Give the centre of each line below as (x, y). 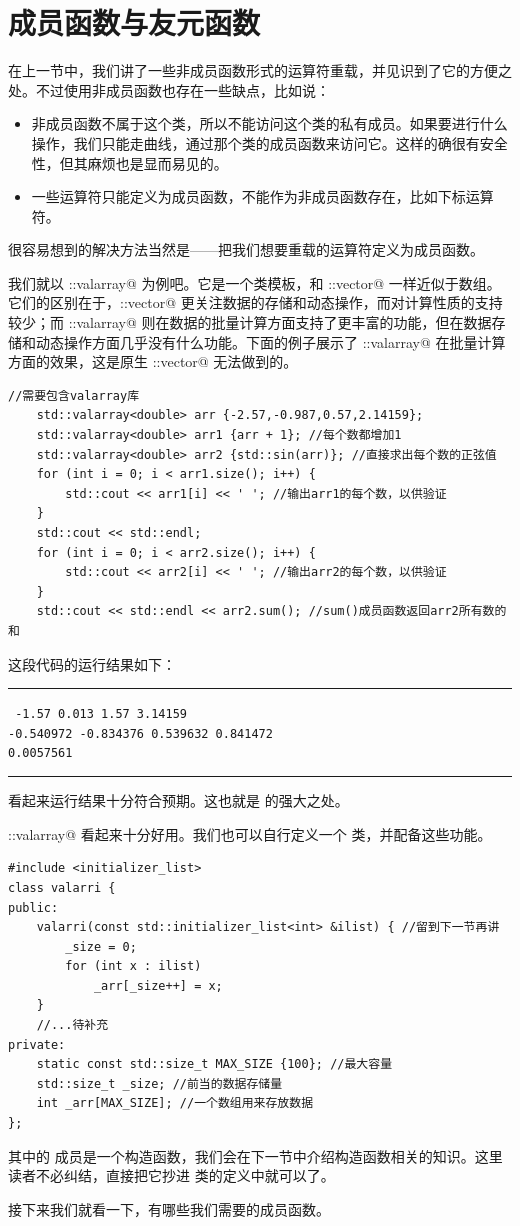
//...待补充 (72, 1025)
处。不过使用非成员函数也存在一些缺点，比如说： (169, 89)
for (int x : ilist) (133, 966)
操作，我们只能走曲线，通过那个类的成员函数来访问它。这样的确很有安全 (269, 142)
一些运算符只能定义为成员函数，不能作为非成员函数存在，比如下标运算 (262, 196)
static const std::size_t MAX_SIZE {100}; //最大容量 (214, 1064)
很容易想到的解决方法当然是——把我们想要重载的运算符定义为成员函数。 (246, 249)
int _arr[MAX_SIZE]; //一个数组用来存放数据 (175, 1103)
